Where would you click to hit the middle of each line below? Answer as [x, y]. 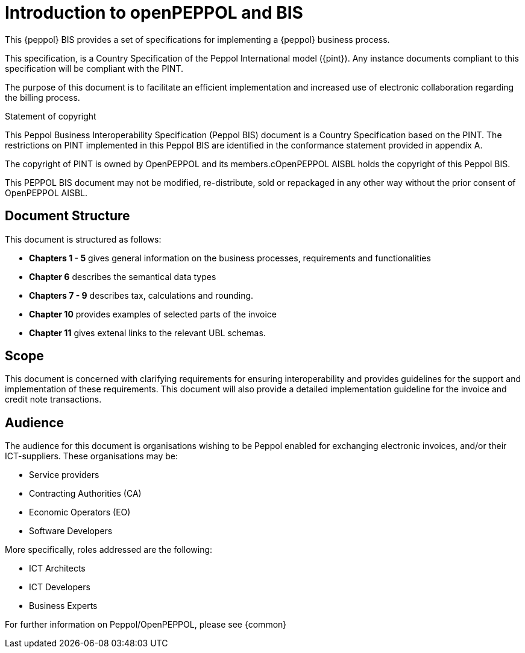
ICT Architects [57, 569]
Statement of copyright [51, 116]
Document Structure [68, 216]
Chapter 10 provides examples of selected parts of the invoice [153, 314]
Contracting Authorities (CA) [85, 494]
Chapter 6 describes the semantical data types [123, 276]
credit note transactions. [53, 400]
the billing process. [42, 97]
